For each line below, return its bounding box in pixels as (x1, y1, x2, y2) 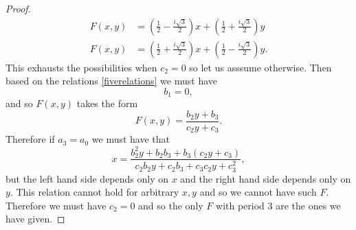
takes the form (76, 96, 138, 111)
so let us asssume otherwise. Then (189, 60, 332, 74)
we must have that (91, 132, 170, 146)
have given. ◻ (5, 211, 65, 226)
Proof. (5, 1, 31, 15)
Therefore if (5, 132, 55, 146)
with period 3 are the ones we (216, 198, 341, 212)
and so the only (138, 198, 203, 212)
